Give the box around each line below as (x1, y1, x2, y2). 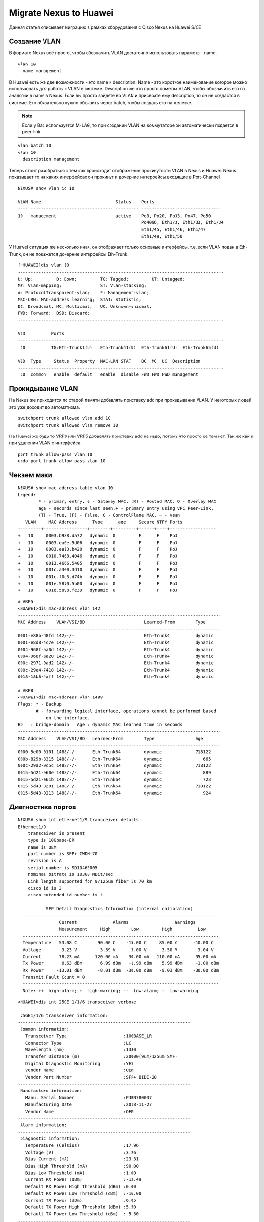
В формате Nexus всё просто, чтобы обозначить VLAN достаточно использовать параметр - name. (9, 50, 217, 56)
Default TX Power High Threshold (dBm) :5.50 (25, 1204, 136, 1210)
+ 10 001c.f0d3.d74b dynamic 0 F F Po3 (18, 574, 178, 579)
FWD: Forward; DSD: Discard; (18, 310, 90, 316)
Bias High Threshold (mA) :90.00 (25, 1163, 139, 1169)
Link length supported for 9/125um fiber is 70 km (27, 878, 152, 884)
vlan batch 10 (18, 143, 51, 149)
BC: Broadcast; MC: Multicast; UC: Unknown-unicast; (18, 304, 152, 309)
